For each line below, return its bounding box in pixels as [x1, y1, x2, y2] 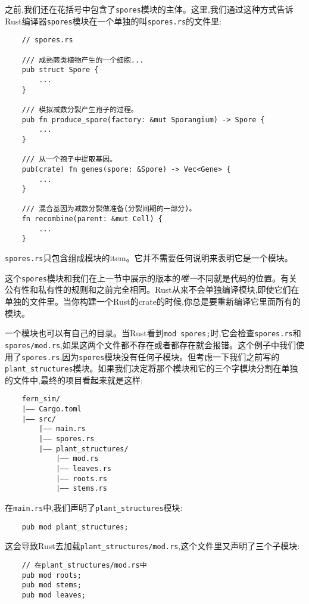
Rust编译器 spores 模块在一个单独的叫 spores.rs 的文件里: [5, 14, 221, 27]
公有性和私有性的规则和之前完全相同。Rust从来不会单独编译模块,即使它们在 [5, 283, 299, 296]
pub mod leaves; [21, 590, 86, 599]
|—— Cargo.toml [21, 405, 82, 414]
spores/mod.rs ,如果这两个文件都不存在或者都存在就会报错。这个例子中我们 [5, 338, 296, 351]
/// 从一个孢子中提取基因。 [21, 155, 117, 164]
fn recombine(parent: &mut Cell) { [21, 215, 163, 224]
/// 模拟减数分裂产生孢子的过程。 [21, 105, 138, 114]
